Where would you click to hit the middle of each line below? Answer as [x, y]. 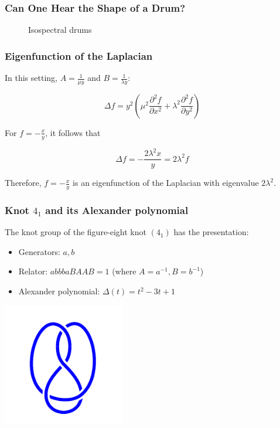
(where [124, 271]
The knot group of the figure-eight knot [76, 232]
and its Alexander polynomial [117, 210]
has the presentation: [211, 232]
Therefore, [23, 183]
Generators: [39, 251]
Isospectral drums [60, 30]
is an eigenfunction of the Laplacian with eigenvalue [166, 183]
